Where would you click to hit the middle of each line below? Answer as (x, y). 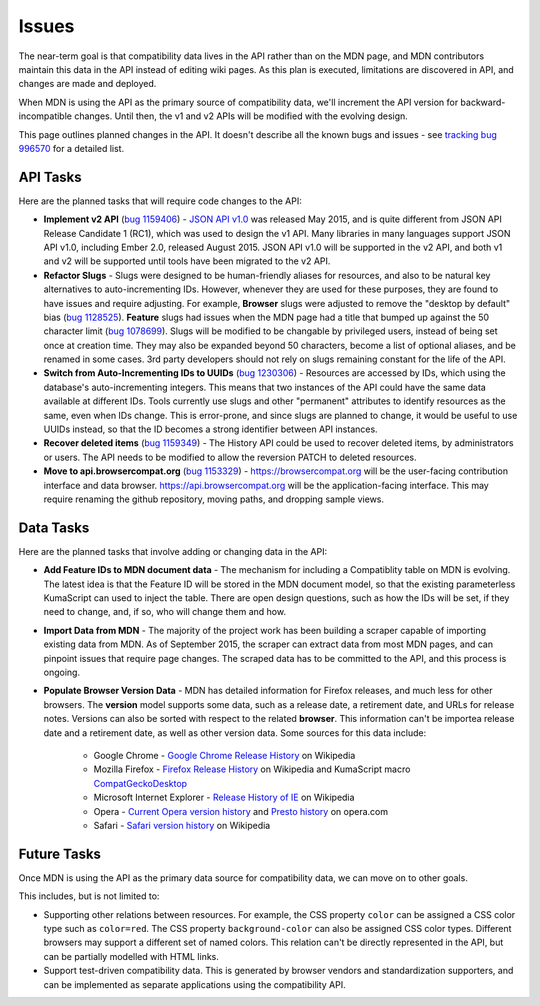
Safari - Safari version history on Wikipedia (182, 825)
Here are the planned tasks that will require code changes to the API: (160, 201)
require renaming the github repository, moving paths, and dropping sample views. (214, 499)
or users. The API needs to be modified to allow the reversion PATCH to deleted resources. (230, 457)
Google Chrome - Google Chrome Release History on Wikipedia (224, 755)
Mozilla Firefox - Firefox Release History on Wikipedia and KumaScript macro (252, 769)
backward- (483, 102)
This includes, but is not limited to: (89, 896)
